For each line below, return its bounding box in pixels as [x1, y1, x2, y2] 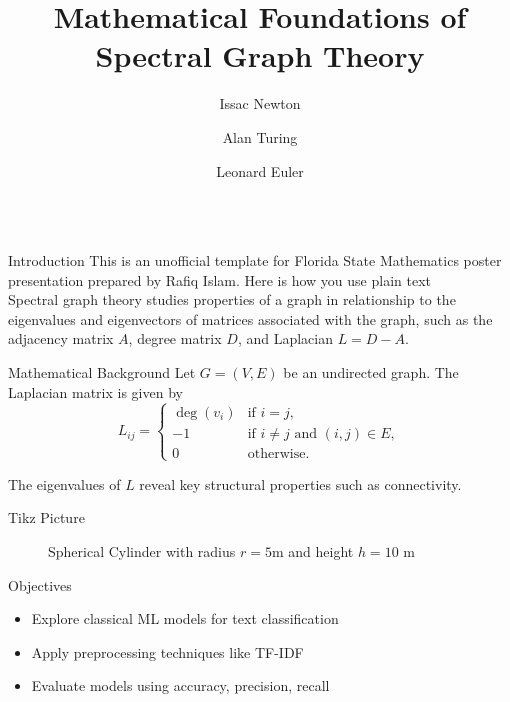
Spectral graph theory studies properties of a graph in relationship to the [8, 289, 456, 310]
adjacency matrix [8, 328, 114, 349]
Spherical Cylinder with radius [48, 541, 236, 562]
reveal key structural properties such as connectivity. [139, 473, 462, 494]
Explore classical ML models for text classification [31, 608, 339, 629]
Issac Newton [219, 93, 301, 114]
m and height [271, 541, 354, 562]
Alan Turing [222, 126, 298, 147]
